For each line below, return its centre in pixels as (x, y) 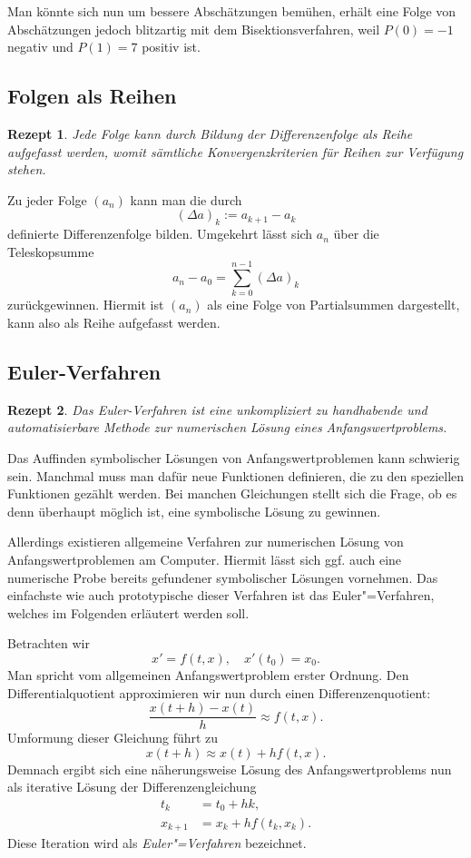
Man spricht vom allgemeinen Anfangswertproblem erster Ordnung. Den (208, 674)
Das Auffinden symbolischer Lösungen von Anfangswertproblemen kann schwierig (234, 458)
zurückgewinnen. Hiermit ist (86, 305)
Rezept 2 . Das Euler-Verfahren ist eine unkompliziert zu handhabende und (217, 409)
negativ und (40, 47)
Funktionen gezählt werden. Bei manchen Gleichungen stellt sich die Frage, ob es (232, 493)
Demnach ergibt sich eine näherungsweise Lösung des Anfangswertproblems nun (230, 769)
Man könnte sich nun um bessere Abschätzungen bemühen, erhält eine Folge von (232, 11)
